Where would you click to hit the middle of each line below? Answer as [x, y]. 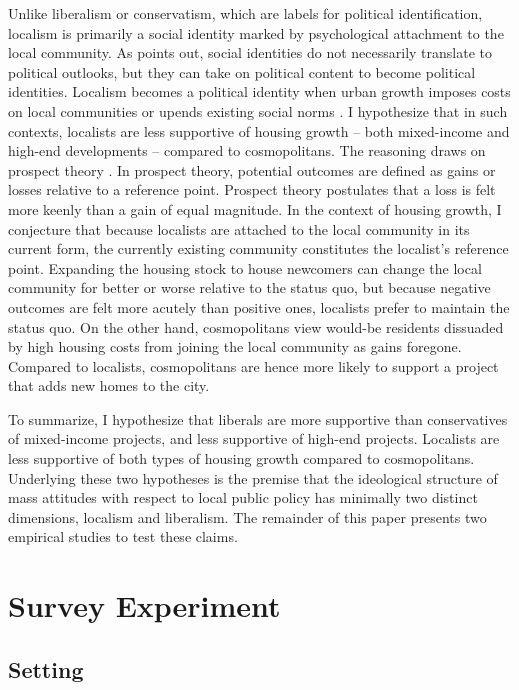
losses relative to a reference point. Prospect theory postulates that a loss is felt [252, 189]
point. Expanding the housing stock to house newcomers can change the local [245, 267]
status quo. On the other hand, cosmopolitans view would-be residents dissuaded [256, 326]
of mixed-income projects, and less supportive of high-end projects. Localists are [254, 438]
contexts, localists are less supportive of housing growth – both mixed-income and [259, 130]
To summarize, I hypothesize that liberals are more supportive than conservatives [258, 418]
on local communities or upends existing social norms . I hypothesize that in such [258, 110]
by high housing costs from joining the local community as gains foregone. [235, 346]
